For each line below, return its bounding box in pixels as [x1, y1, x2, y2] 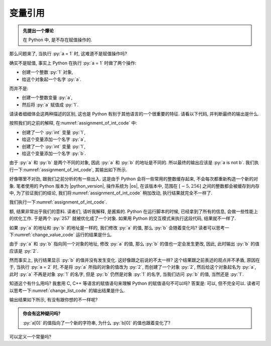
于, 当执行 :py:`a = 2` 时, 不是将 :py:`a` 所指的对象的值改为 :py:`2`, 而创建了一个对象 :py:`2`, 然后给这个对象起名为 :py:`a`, [9, 264, 256, 270]
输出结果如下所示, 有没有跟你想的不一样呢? [9, 297, 98, 303]
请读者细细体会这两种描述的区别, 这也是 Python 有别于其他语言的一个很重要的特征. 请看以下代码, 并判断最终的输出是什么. [9, 111, 259, 117]
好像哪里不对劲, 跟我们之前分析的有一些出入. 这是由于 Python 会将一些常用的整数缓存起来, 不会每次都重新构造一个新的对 [9, 176, 258, 182]
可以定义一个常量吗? [9, 334, 52, 340]
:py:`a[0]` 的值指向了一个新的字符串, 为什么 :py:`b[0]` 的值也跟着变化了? [23, 319, 171, 326]
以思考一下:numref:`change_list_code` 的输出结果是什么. [9, 287, 125, 293]
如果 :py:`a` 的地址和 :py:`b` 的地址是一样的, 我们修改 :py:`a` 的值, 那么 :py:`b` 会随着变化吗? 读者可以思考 [9, 224, 225, 230]
